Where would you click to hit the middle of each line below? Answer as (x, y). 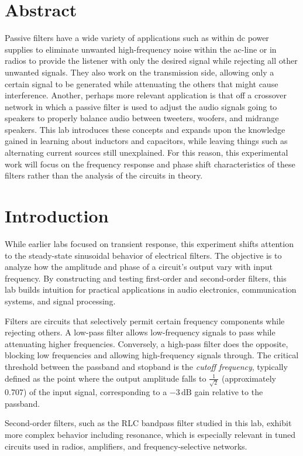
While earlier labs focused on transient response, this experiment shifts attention (149, 243)
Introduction (57, 216)
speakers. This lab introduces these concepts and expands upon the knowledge (145, 129)
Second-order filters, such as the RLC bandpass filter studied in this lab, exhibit (148, 423)
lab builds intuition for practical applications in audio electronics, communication (151, 289)
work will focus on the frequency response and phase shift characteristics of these (150, 164)
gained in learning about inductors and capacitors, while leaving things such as (146, 141)
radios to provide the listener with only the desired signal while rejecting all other (151, 61)
